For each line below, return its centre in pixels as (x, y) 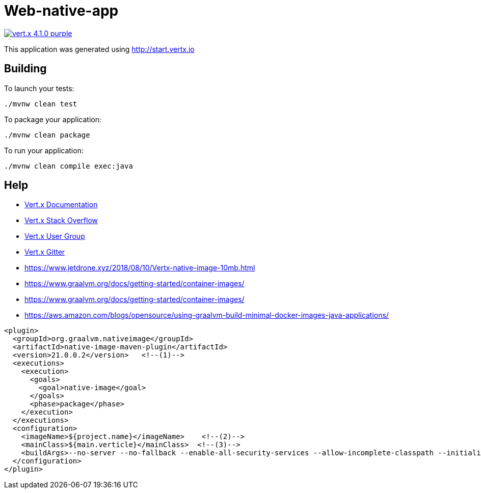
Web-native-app (61, 11)
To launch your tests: (39, 88)
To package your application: (53, 119)
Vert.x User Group (55, 236)
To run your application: (44, 150)
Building (25, 69)
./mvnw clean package (47, 135)
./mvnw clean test (41, 104)
